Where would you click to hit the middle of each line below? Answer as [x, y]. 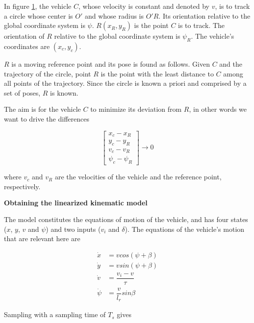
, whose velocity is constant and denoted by [144, 6]
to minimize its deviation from [136, 109]
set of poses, [22, 92]
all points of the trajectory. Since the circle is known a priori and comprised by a [125, 83]
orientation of [24, 36]
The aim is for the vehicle [42, 109]
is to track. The [202, 25]
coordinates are [27, 46]
